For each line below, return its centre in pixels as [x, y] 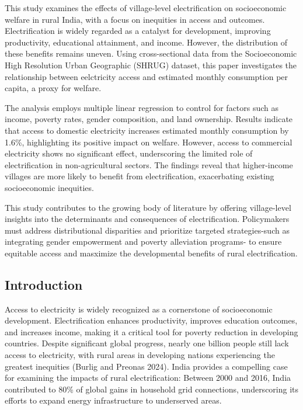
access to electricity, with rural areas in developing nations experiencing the [140, 355]
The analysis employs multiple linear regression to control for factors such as [142, 107]
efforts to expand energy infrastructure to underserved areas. [113, 400]
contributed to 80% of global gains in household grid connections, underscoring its [152, 389]
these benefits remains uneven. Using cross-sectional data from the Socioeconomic [151, 53]
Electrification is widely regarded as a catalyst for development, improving [138, 31]
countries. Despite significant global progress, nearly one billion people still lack [147, 343]
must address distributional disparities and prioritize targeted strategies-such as [147, 230]
